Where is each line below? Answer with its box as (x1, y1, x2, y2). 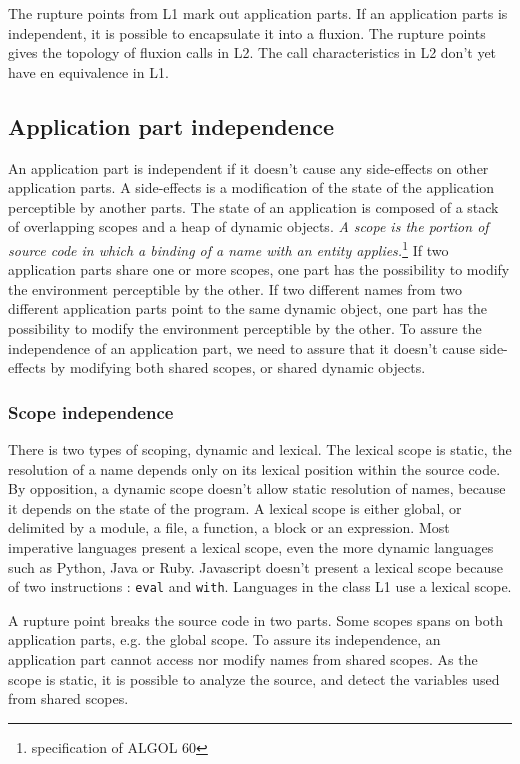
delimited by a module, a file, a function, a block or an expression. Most (8, 517, 450, 538)
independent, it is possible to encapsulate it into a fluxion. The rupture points (8, 22, 486, 43)
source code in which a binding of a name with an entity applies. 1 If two (8, 236, 449, 260)
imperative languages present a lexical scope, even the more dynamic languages (8, 536, 494, 557)
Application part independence (8, 110, 335, 141)
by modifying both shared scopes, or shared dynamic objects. (50, 357, 426, 378)
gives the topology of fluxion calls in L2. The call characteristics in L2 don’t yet (8, 42, 497, 63)
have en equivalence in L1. (8, 61, 169, 82)
